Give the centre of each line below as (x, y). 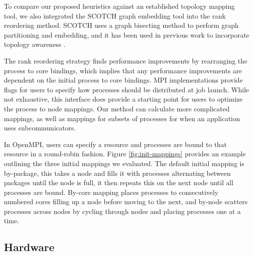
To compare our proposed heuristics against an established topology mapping (119, 6)
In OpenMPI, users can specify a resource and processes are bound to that (116, 144)
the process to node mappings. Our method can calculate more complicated (117, 108)
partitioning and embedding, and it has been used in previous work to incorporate (127, 34)
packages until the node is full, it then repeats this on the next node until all (119, 182)
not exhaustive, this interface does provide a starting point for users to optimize (123, 99)
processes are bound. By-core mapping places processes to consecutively (111, 192)
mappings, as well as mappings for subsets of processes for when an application (122, 118)
